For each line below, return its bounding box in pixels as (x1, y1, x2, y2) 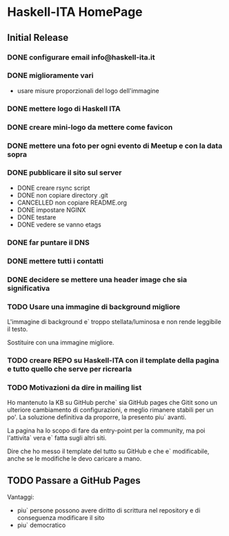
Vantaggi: (7, 492, 34, 501)
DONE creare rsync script (17, 184, 90, 192)
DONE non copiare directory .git (17, 191, 108, 199)
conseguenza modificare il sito (17, 513, 105, 521)
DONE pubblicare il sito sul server (7, 168, 122, 178)
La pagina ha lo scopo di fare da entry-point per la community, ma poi (7, 426, 206, 435)
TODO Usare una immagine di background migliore (7, 302, 181, 312)
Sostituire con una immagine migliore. (7, 338, 114, 346)
